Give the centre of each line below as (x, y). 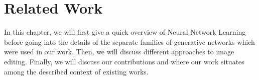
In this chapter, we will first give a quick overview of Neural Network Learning (125, 32)
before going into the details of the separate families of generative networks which (129, 42)
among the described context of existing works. (76, 71)
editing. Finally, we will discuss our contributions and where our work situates (124, 61)
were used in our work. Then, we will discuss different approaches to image (119, 52)
